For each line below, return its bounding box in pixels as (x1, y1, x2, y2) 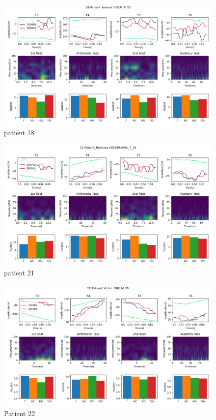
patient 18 (4, 127, 34, 137)
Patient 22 (4, 408, 35, 418)
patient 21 (4, 268, 34, 278)
